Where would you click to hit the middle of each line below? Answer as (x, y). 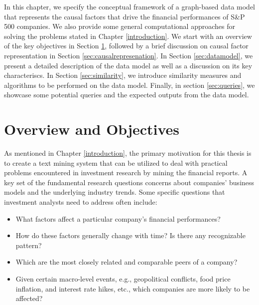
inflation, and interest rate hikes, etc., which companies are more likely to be (133, 288)
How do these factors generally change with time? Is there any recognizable (130, 235)
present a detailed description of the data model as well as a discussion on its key (128, 65)
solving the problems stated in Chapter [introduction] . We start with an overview (128, 36)
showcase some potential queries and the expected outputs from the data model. (127, 95)
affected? (29, 298)
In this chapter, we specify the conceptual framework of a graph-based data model (129, 6)
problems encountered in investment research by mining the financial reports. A (126, 172)
